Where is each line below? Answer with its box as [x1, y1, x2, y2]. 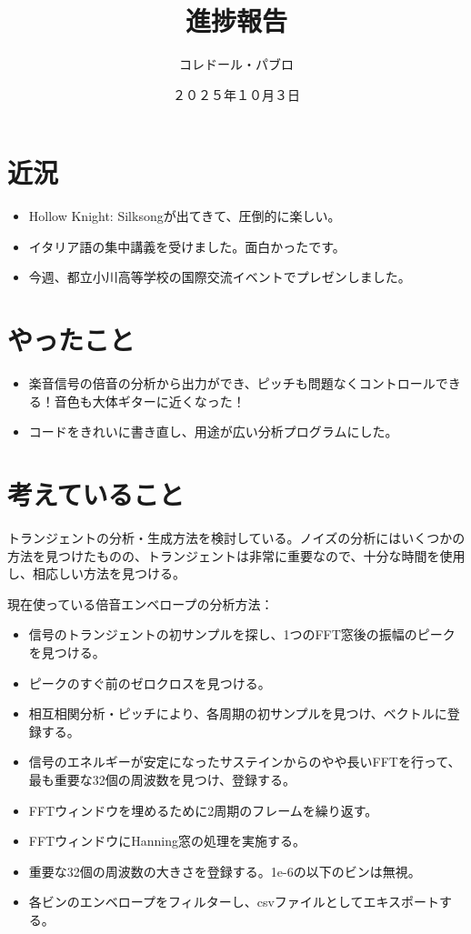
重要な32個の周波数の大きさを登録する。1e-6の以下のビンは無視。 [28, 861, 421, 880]
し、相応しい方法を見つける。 [7, 564, 185, 583]
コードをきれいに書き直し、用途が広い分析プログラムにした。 [28, 422, 398, 441]
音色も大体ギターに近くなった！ [54, 391, 246, 410]
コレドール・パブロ [179, 55, 294, 74]
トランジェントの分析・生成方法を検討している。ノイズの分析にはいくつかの [7, 528, 466, 547]
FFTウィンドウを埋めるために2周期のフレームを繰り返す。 [28, 800, 378, 819]
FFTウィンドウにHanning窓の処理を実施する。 [28, 831, 306, 850]
